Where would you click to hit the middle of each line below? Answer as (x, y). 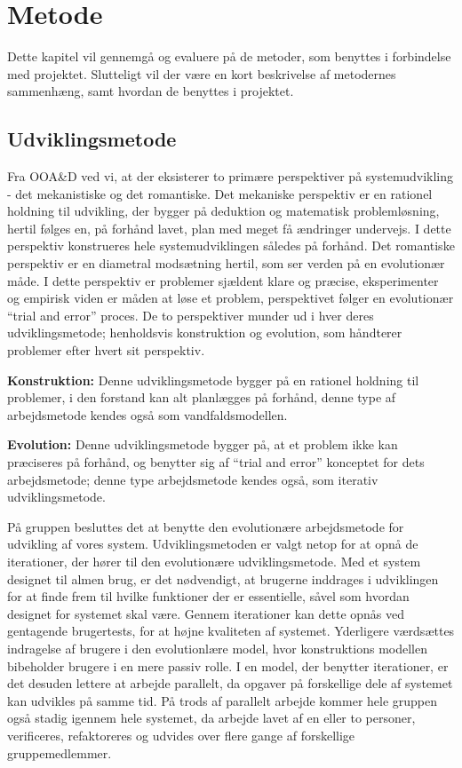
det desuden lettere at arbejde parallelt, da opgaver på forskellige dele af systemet (230, 683)
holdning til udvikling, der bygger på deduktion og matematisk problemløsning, (223, 211)
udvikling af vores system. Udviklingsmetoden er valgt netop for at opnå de (213, 544)
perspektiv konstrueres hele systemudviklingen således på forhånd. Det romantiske (231, 245)
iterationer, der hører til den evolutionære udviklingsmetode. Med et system (214, 561)
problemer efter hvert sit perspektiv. (106, 350)
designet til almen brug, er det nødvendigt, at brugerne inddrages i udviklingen (223, 578)
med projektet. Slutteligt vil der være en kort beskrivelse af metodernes (202, 73)
